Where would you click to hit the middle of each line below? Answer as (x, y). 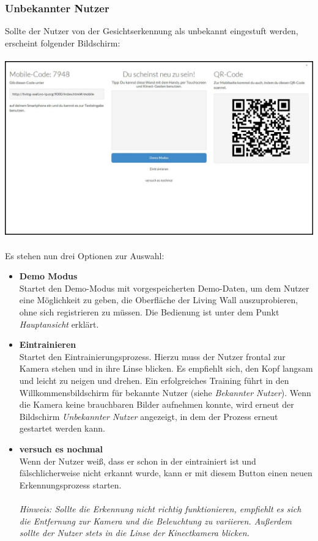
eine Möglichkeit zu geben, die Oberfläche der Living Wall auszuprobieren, (159, 300)
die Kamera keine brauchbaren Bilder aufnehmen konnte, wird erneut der (157, 404)
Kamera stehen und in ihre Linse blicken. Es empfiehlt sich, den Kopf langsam (166, 368)
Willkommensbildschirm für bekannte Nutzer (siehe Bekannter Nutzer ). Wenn (165, 392)
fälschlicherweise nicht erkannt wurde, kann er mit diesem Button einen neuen (166, 473)
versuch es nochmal (61, 448)
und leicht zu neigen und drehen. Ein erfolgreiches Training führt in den (154, 381)
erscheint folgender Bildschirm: (63, 42)
